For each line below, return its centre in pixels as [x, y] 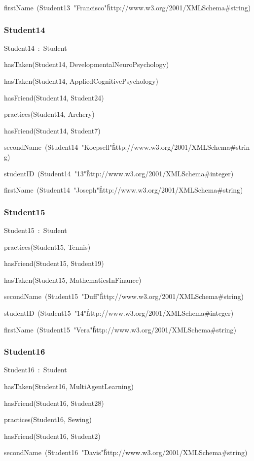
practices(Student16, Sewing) [48, 419]
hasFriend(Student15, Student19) [54, 263]
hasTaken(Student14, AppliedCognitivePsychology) [81, 81]
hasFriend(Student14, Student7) [52, 130]
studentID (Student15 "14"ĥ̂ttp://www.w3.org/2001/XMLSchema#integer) [119, 313]
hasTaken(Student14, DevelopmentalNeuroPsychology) [87, 64]
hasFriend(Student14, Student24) [54, 97]
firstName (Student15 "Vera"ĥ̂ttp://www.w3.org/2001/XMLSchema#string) [120, 329]
